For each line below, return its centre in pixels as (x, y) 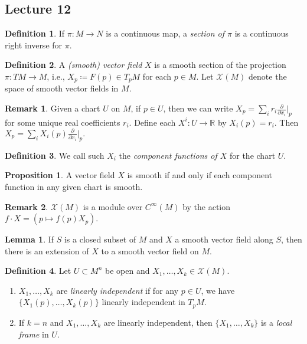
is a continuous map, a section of (165, 33)
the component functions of (168, 155)
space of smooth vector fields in (62, 88)
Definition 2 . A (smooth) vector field (74, 65)
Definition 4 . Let (38, 271)
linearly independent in (143, 302)
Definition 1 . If (35, 33)
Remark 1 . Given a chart (53, 108)
